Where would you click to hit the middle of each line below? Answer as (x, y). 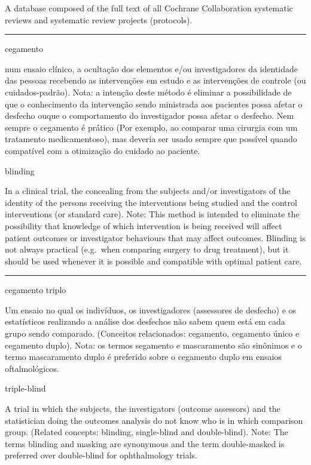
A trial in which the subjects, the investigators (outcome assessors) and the (143, 409)
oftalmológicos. (32, 368)
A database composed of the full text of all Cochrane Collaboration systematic (149, 8)
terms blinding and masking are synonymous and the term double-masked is (145, 443)
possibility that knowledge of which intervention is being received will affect (144, 225)
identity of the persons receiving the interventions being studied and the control (151, 202)
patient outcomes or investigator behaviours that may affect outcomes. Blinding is (155, 237)
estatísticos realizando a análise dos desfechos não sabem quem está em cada (145, 321)
